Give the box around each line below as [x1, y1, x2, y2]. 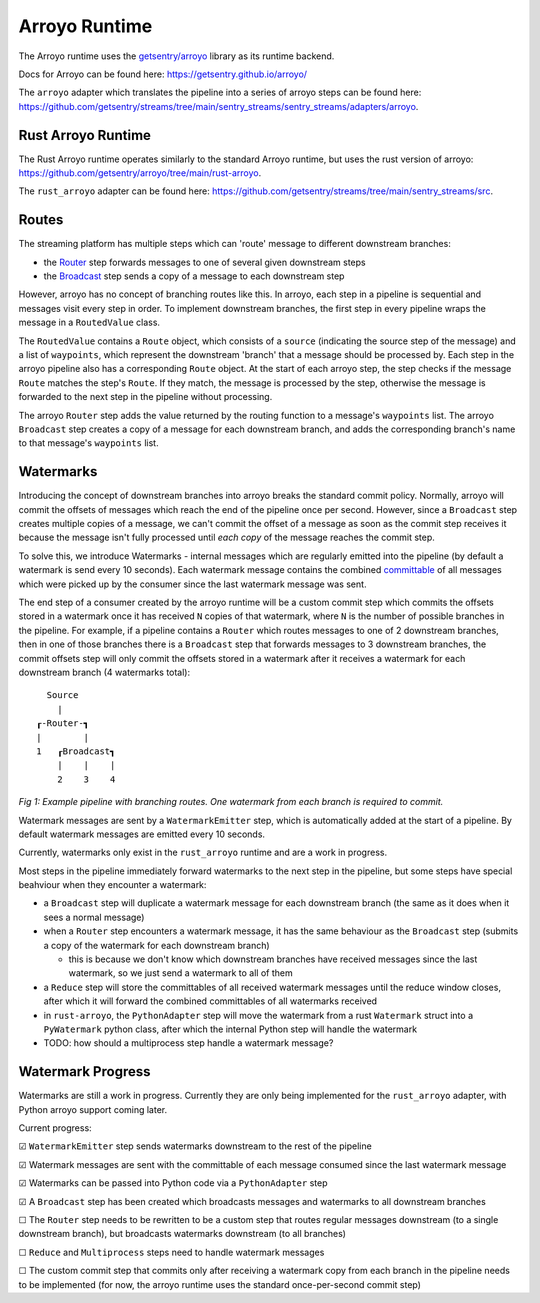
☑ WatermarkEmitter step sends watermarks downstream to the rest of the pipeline [18, 1140, 372, 1152]
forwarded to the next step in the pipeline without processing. [18, 391, 273, 403]
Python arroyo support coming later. [18, 1103, 168, 1115]
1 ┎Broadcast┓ [36, 745, 116, 757]
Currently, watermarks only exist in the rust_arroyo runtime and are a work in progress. [18, 846, 388, 859]
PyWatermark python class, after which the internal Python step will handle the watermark [43, 1023, 418, 1035]
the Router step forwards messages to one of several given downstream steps [43, 256, 366, 268]
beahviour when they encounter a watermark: [18, 879, 207, 891]
